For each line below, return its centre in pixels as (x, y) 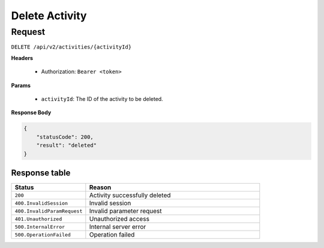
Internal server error (118, 227)
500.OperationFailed (43, 234)
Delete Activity (49, 16)
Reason (100, 187)
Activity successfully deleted (130, 195)
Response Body (31, 113)
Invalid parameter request (125, 211)
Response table (41, 173)
